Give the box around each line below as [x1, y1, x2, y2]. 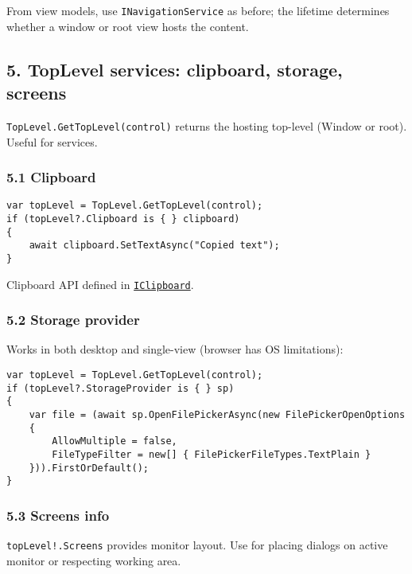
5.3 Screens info [6, 505, 110, 525]
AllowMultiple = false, [52, 435, 177, 447]
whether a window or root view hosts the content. [6, 18, 249, 34]
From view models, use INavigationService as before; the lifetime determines [6, 2, 390, 18]
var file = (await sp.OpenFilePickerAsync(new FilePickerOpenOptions [29, 409, 406, 421]
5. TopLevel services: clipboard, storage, [6, 57, 343, 81]
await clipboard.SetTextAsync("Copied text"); [29, 240, 280, 252]
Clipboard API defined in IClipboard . [6, 275, 194, 292]
